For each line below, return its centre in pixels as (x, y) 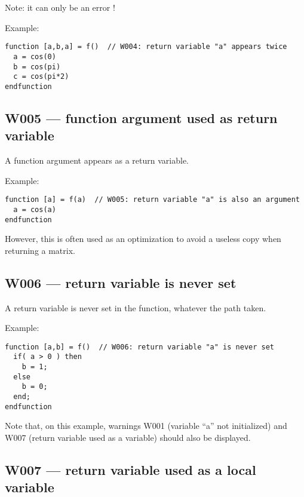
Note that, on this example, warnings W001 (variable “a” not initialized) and (146, 426)
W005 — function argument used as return (141, 117)
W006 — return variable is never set (121, 282)
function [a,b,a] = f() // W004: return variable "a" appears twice (146, 47)
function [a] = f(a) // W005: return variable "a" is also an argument (152, 200)
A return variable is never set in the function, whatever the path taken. (136, 307)
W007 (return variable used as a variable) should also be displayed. (128, 437)
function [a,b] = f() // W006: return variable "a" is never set (140, 347)
